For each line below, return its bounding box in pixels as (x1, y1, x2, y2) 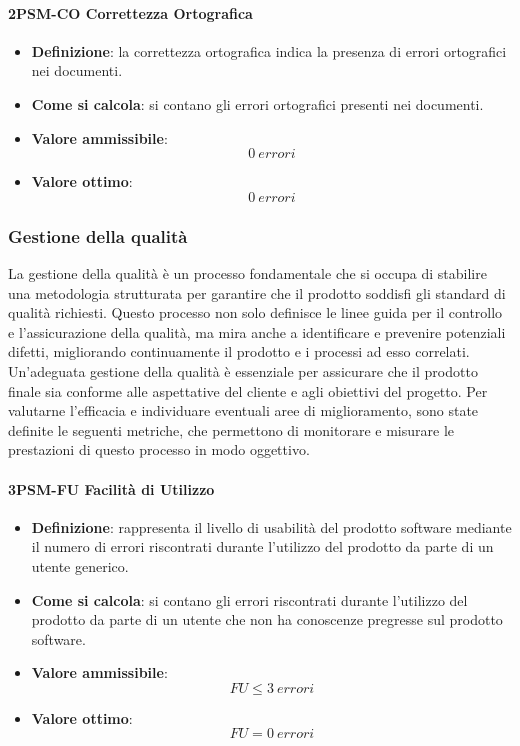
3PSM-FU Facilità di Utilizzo (8, 478, 215, 499)
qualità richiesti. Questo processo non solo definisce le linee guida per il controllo (8, 302, 503, 323)
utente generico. (31, 555, 129, 576)
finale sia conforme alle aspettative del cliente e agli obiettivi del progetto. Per (8, 380, 488, 401)
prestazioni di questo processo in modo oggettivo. (8, 439, 310, 460)
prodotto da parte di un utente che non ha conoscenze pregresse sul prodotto (31, 609, 503, 630)
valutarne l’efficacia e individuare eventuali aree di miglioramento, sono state (8, 400, 479, 421)
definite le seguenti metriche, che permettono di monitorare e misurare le (8, 419, 455, 440)
